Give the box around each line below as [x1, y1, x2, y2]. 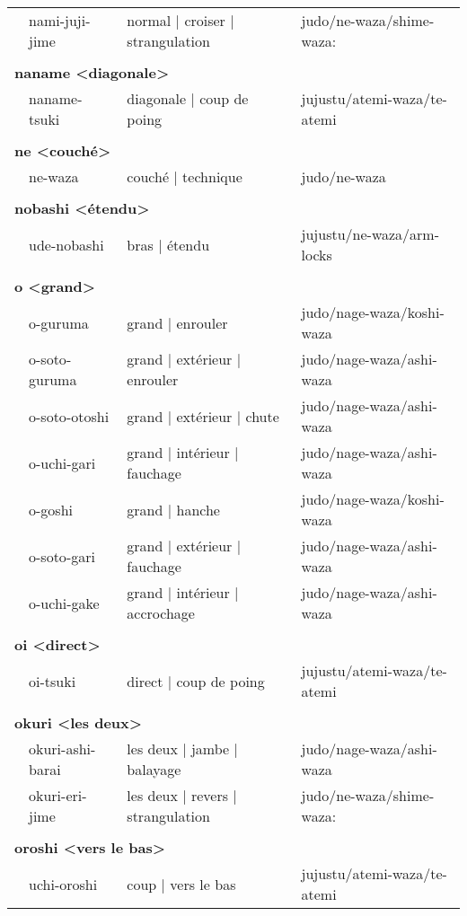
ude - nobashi [29, 233, 104, 255]
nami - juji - [29, 10, 91, 31]
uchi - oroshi [29, 873, 98, 894]
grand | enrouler [127, 312, 228, 333]
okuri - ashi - [29, 738, 96, 759]
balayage [127, 759, 181, 779]
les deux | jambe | [127, 738, 238, 759]
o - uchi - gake [29, 592, 100, 613]
